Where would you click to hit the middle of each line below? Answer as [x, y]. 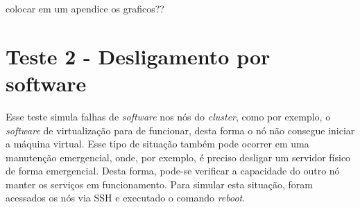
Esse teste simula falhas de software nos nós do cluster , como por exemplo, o [168, 116]
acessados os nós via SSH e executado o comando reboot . [126, 198]
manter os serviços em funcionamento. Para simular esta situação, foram [159, 184]
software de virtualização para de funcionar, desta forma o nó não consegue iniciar [180, 130]
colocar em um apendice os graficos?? [85, 8]
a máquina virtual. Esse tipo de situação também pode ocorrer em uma [157, 144]
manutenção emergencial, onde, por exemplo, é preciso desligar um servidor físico [178, 157]
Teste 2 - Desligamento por [138, 56]
